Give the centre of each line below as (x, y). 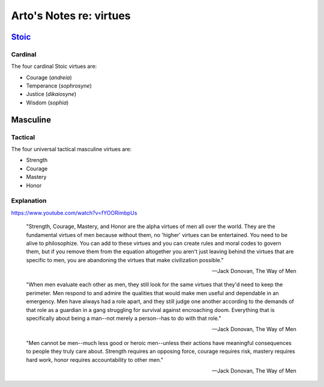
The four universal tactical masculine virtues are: (71, 149)
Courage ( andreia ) (49, 77)
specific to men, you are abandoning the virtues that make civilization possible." (125, 260)
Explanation (29, 201)
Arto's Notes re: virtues (71, 16)
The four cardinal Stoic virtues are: (54, 67)
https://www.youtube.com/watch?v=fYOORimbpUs (74, 212)
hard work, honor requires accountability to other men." (95, 359)
